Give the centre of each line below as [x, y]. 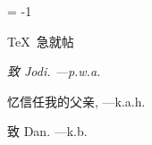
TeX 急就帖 [41, 41]
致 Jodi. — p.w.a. [54, 71]
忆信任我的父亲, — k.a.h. [76, 101]
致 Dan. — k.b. [47, 131]
